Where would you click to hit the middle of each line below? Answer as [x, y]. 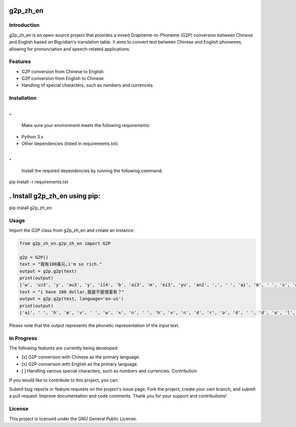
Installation [23, 98]
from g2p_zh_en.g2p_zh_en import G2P [65, 244]
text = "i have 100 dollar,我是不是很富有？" [72, 292]
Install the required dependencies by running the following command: [92, 171]
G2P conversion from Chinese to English [62, 71]
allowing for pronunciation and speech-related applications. [70, 49]
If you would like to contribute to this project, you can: [64, 380]
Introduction [24, 25]
